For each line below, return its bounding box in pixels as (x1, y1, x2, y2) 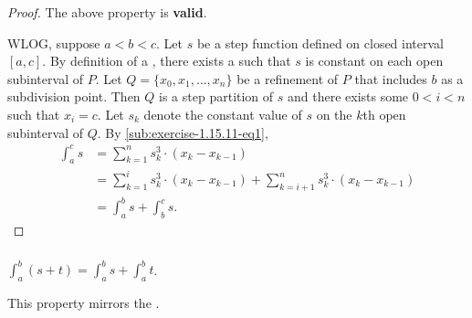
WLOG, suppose (7, 33, 100, 52)
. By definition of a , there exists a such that (42, 51, 291, 70)
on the (316, 104, 352, 123)
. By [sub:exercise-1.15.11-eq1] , (97, 122, 268, 142)
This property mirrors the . (7, 292, 160, 312)
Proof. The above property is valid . (7, 3, 207, 21)
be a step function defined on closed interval (196, 33, 444, 52)
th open (362, 104, 406, 123)
